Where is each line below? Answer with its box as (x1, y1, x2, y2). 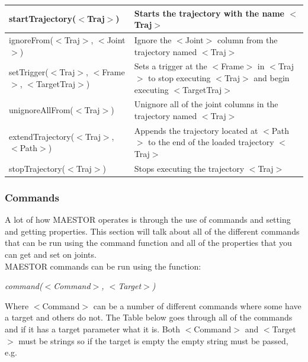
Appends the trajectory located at (134, 124, 258, 136)
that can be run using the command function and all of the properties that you (5, 236, 292, 249)
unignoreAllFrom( (9, 104, 73, 116)
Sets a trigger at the (134, 60, 207, 72)
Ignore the (134, 33, 172, 46)
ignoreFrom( (9, 33, 53, 46)
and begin (254, 71, 290, 84)
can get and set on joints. (5, 248, 97, 260)
